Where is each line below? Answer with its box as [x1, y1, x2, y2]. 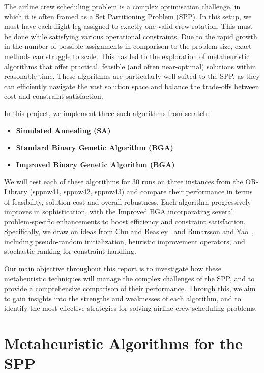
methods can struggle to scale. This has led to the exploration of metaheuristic [4, 50, 250, 61]
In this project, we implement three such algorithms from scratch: [4, 107, 209, 118]
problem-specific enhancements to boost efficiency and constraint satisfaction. [4, 216, 246, 226]
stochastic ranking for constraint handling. [4, 246, 136, 256]
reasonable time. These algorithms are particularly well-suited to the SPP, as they [4, 71, 260, 81]
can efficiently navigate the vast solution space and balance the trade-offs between [4, 80, 259, 91]
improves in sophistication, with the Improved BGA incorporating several [4, 206, 233, 217]
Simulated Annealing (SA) [16, 125, 111, 135]
